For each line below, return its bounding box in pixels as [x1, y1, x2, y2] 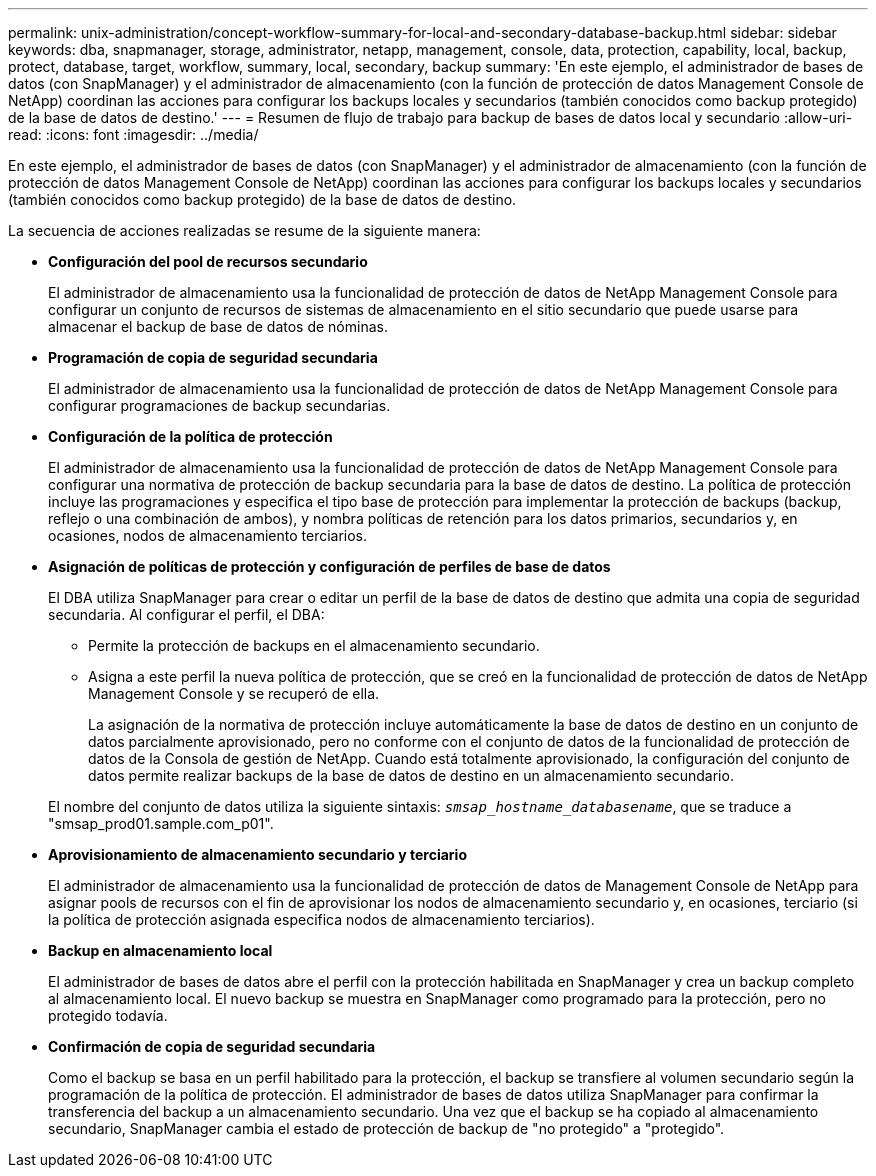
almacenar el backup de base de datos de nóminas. [48, 318, 388, 335]
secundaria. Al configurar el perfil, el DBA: [48, 606, 325, 623]
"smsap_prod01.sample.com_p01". [48, 815, 274, 832]
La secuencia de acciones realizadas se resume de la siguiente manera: [8, 222, 481, 239]
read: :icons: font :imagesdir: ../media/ [8, 126, 259, 143]
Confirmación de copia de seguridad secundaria [48, 1038, 376, 1055]
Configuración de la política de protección [48, 428, 333, 445]
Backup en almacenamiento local [48, 942, 273, 959]
